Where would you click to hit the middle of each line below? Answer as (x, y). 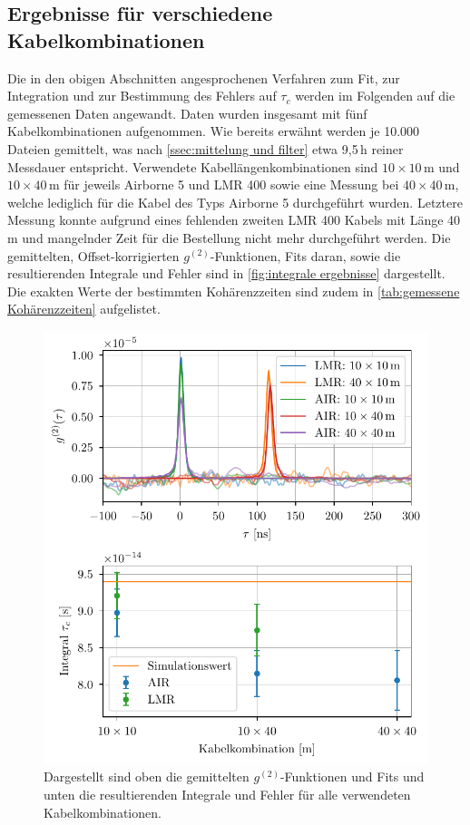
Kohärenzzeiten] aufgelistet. (84, 309)
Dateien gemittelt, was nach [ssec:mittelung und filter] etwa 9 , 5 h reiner (206, 148)
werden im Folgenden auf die (375, 96)
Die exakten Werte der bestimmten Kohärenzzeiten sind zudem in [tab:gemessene (234, 291)
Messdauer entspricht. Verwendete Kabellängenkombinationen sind (193, 166)
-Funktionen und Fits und (352, 776)
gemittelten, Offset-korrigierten (93, 255)
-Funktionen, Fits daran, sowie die (305, 255)
